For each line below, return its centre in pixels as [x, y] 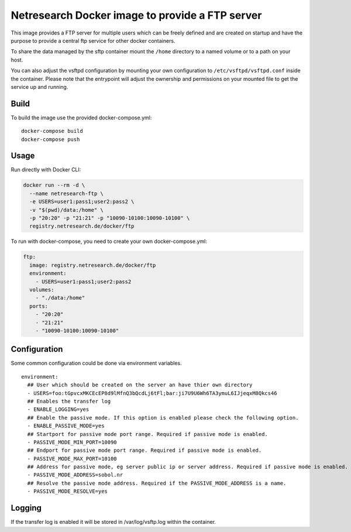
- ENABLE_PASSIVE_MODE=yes [66, 426]
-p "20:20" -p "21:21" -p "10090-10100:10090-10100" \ [110, 218]
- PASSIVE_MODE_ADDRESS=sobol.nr [75, 475]
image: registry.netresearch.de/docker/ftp [93, 265]
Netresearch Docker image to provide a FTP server [136, 15]
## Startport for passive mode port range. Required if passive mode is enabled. [148, 434]
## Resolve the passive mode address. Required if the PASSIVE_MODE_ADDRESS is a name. [157, 483]
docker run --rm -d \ [54, 185]
